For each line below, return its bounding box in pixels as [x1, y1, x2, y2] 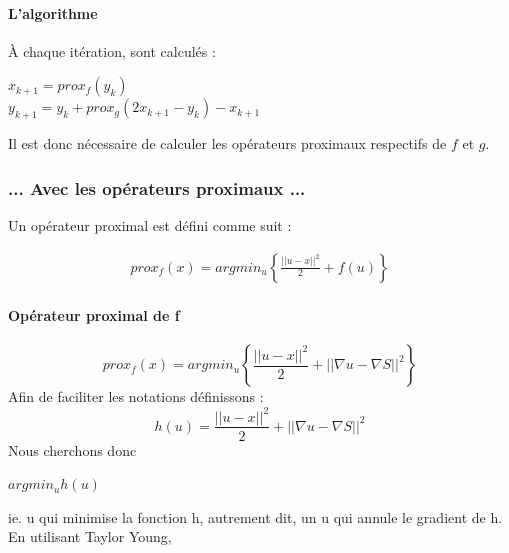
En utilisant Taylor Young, [8, 526, 172, 547]
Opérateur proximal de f [8, 305, 180, 326]
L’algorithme [8, 2, 98, 23]
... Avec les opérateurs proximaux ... [8, 175, 306, 200]
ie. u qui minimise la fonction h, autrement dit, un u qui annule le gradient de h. [8, 506, 503, 527]
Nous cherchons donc [8, 439, 137, 460]
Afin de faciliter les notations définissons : [8, 386, 264, 407]
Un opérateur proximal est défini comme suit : [8, 215, 292, 235]
